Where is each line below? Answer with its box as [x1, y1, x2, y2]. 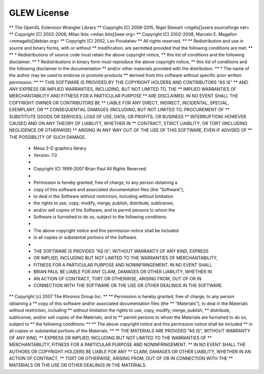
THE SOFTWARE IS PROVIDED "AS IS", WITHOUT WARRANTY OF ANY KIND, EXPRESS [33, 248, 209, 254]
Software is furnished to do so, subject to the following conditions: [33, 214, 167, 220]
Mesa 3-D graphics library [33, 145, 87, 151]
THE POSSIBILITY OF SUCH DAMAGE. [9, 134, 87, 140]
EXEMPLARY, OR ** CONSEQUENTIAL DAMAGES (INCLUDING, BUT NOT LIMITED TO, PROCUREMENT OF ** [9, 107, 230, 113]
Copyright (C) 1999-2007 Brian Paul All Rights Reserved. [33, 166, 148, 172]
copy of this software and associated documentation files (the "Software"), [33, 186, 185, 192]
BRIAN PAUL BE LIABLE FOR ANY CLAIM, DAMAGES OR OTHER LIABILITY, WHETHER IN [33, 269, 212, 274]
